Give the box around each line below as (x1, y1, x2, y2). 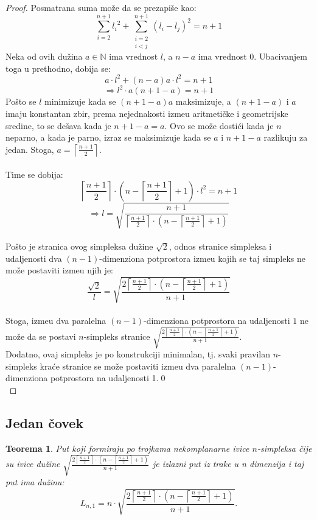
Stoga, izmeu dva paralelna (5, 314, 106, 326)
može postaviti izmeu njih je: (5, 264, 114, 276)
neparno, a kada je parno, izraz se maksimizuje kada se (5, 131, 211, 144)
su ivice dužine (5, 457, 60, 470)
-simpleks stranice (83, 329, 150, 342)
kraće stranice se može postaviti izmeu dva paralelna (40, 359, 236, 372)
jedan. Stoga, (5, 142, 54, 155)
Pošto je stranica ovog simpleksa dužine (5, 240, 153, 253)
